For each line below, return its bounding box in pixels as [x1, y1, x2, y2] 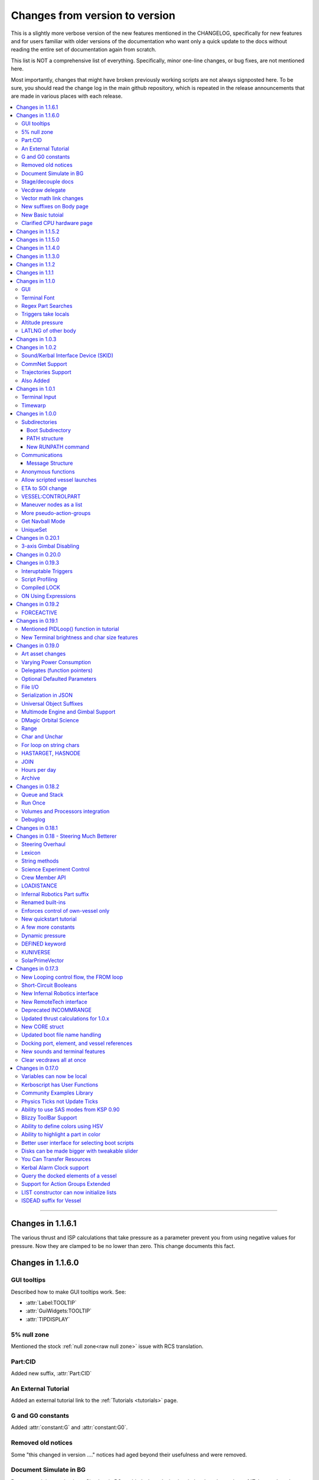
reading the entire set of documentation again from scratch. [11, 46, 157, 53]
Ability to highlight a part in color [21, 1131, 100, 1138]
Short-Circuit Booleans [21, 982, 77, 989]
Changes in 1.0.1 [16, 385, 56, 392]
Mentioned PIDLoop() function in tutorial [21, 625, 119, 633]
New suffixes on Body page [21, 203, 89, 210]
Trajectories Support [21, 369, 71, 376]
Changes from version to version [11, 9, 175, 22]
